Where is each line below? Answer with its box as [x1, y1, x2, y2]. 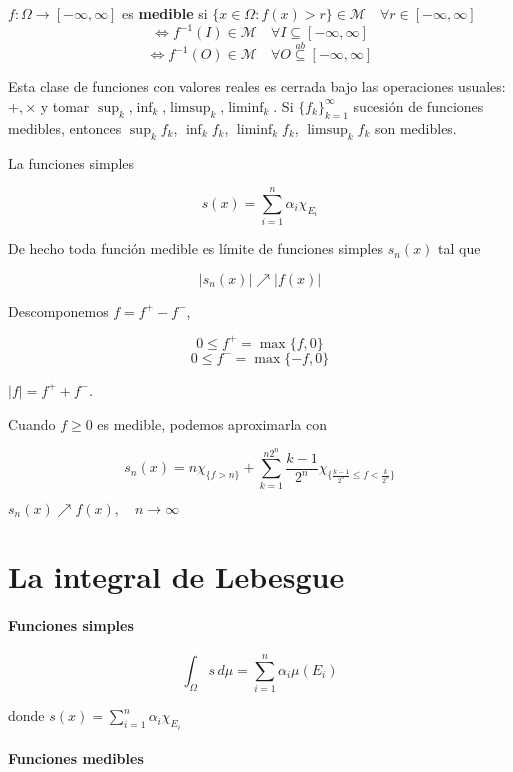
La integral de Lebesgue [8, 555, 345, 596]
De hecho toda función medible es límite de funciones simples [8, 238, 383, 259]
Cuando [8, 413, 56, 434]
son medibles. [374, 117, 457, 138]
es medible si [122, 3, 208, 23]
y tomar [40, 95, 90, 116]
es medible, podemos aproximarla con [97, 413, 327, 434]
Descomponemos [8, 300, 109, 321]
